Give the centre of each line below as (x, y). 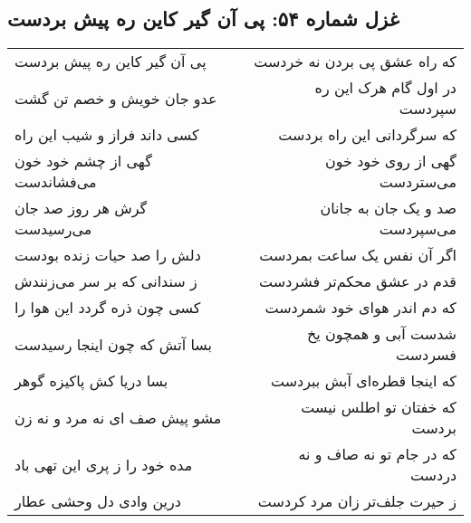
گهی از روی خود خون (391, 161)
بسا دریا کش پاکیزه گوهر (91, 381)
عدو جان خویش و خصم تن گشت (116, 98)
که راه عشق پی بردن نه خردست (355, 62)
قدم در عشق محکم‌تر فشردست (358, 281)
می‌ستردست (418, 182)
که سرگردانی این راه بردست (367, 135)
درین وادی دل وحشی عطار (98, 501)
